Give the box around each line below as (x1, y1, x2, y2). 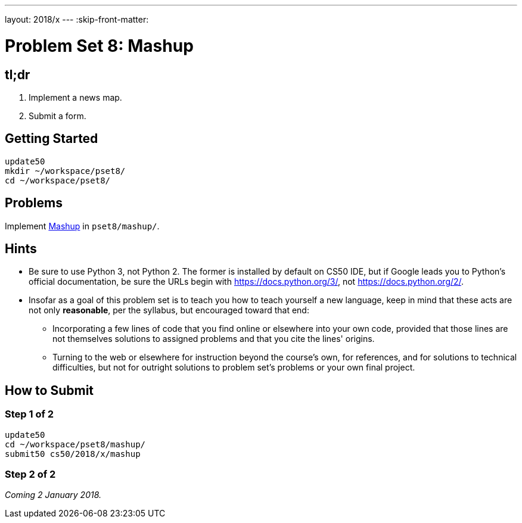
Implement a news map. (29, 92, 122, 102)
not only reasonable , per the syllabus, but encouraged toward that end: (29, 305, 309, 316)
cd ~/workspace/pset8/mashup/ (5, 439, 146, 449)
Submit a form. (29, 110, 86, 121)
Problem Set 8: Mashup (5, 35, 194, 56)
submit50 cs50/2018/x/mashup (5, 449, 141, 459)
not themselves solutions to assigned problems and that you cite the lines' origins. (52, 334, 375, 344)
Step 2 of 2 (5, 468, 56, 481)
